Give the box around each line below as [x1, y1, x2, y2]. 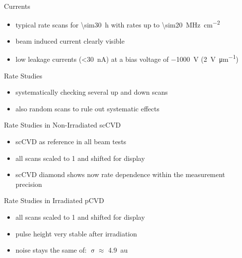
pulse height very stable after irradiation [15, 228, 137, 238]
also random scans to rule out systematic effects [15, 103, 160, 113]
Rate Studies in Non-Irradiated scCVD [4, 120, 121, 130]
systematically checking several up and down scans [15, 87, 168, 97]
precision [15, 179, 42, 189]
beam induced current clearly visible [15, 35, 125, 46]
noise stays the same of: [15, 245, 87, 255]
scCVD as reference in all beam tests [15, 136, 127, 147]
